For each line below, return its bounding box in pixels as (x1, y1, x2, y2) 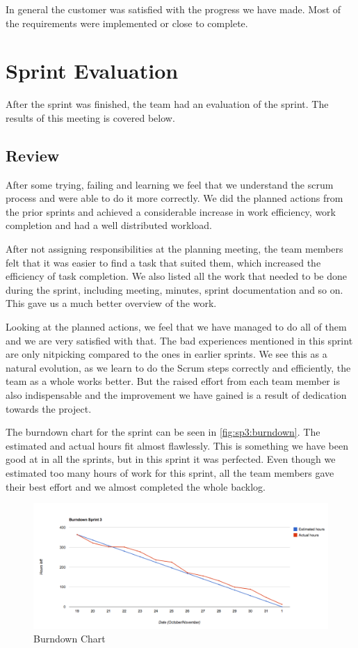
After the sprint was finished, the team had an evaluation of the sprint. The (6, 97, 329, 111)
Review (6, 144, 60, 166)
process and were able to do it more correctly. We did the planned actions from (6, 191, 343, 205)
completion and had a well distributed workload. (6, 218, 212, 232)
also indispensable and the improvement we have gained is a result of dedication (6, 388, 347, 402)
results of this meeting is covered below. (6, 110, 175, 125)
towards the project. (6, 401, 92, 416)
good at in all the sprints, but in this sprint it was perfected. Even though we (6, 452, 336, 466)
